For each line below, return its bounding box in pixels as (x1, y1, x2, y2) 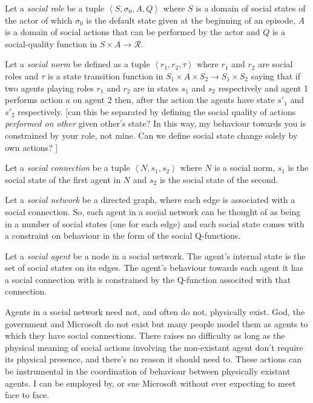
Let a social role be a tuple (5, 2, 105, 14)
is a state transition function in (47, 69, 163, 82)
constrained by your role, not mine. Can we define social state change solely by (5, 128, 298, 141)
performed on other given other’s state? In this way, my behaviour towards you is (5, 117, 306, 130)
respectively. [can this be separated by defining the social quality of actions (18, 105, 296, 118)
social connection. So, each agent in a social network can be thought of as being (5, 205, 301, 218)
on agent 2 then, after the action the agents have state (73, 93, 275, 106)
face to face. (5, 388, 50, 401)
